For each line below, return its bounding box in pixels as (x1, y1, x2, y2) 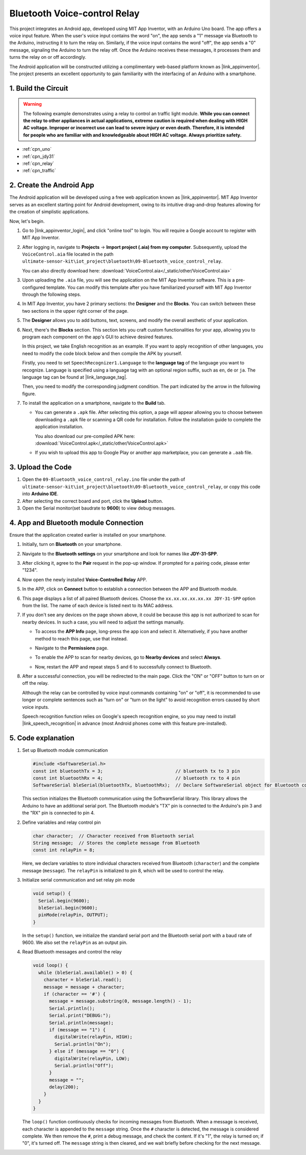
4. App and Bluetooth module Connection (9, 518, 144, 527)
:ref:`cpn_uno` (22, 146, 52, 152)
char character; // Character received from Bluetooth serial (33, 833, 195, 839)
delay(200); (49, 1084, 79, 1090)
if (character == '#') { (43, 991, 106, 997)
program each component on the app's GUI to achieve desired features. (22, 334, 173, 340)
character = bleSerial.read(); (43, 977, 122, 983)
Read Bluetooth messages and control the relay (22, 949, 122, 955)
